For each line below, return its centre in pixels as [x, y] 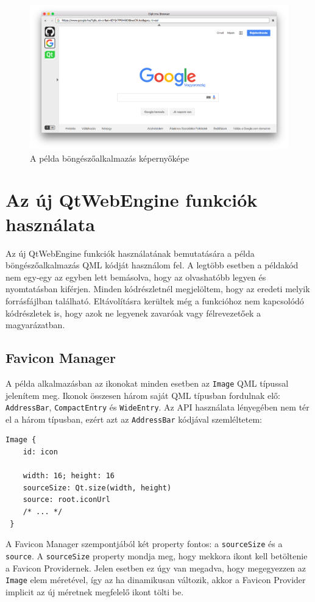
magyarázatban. [35, 325]
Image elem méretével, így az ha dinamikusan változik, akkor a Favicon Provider [156, 580]
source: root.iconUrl [66, 500]
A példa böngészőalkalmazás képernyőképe [110, 158]
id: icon [40, 452]
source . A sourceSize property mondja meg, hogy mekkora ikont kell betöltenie [157, 555]
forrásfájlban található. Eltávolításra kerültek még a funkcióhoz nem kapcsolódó [155, 300]
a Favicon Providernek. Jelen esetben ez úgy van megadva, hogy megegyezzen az [156, 568]
